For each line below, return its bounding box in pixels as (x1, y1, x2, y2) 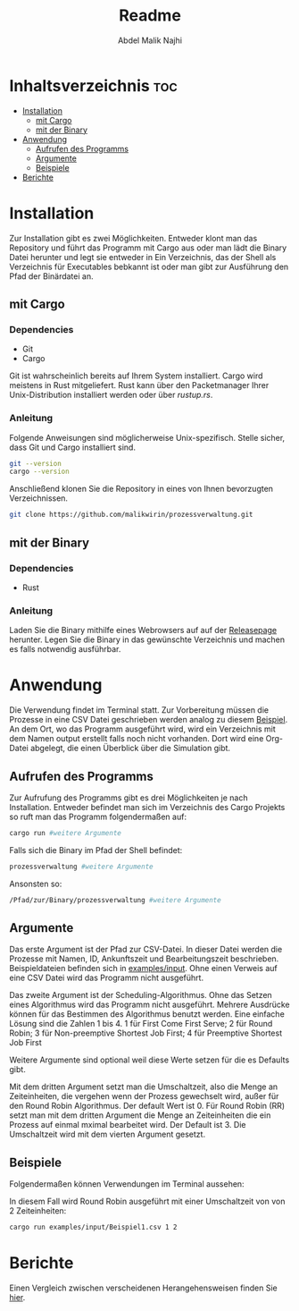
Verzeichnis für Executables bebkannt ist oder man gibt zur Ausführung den (9, 261, 289, 272)
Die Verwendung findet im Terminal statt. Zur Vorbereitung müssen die (9, 705, 270, 715)
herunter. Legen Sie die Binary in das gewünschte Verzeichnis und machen (9, 634, 286, 645)
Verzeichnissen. (9, 493, 69, 503)
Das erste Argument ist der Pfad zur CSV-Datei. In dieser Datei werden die (9, 944, 283, 955)
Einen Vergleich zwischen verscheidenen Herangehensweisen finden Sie (9, 1282, 278, 1293)
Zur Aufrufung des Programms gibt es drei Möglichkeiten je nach (9, 792, 248, 803)
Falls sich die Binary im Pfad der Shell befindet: (9, 844, 183, 855)
